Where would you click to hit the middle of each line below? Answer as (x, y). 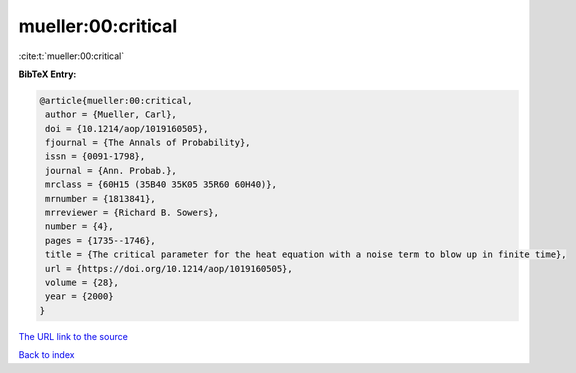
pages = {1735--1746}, (101, 240)
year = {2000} (79, 296)
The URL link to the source (73, 336)
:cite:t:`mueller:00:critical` (71, 56)
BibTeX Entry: (47, 74)
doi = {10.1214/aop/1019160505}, (127, 128)
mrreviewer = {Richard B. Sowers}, (132, 213)
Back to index (46, 355)
